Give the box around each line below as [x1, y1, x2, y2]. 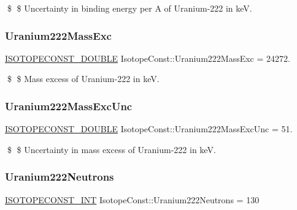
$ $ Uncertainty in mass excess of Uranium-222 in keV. [7, 143, 216, 156]
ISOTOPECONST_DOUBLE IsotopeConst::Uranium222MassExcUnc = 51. [5, 122, 293, 135]
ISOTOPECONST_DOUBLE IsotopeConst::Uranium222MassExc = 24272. [5, 51, 290, 64]
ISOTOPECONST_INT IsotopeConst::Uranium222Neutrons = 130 [5, 193, 260, 206]
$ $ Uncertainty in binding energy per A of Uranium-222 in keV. [7, 2, 252, 14]
